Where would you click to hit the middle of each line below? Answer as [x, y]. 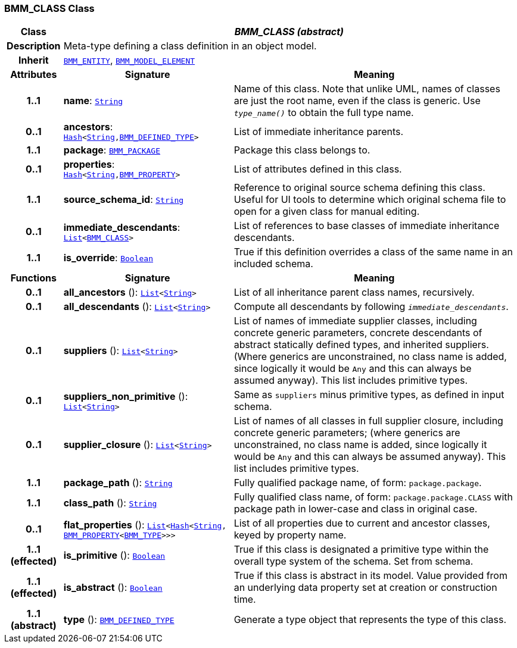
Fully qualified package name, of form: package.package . [358, 483]
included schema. [273, 264]
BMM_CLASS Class [49, 8]
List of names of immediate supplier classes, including [355, 321]
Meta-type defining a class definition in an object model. [190, 46]
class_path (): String [110, 503]
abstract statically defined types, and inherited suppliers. [361, 345]
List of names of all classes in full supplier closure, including [368, 421]
